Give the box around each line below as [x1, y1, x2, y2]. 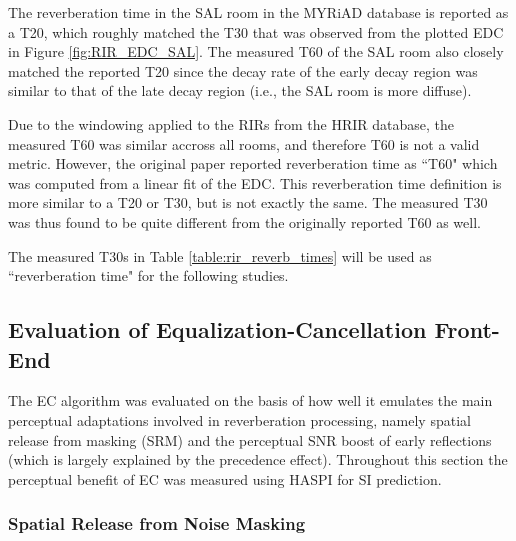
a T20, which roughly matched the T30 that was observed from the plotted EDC [8, 21, 504, 42]
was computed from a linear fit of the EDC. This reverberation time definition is [8, 172, 502, 193]
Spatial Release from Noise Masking [8, 511, 306, 536]
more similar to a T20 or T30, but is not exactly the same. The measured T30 [8, 192, 488, 213]
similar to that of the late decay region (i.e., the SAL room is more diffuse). [8, 80, 472, 101]
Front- [434, 314, 500, 345]
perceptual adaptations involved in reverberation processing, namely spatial [8, 409, 471, 430]
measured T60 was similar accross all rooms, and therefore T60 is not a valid [8, 133, 480, 154]
